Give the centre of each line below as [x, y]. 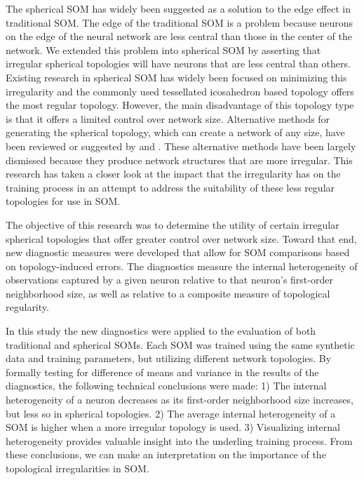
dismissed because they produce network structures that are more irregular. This [179, 160]
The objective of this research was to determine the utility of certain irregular [173, 224]
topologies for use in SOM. [63, 201]
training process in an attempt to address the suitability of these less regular [170, 187]
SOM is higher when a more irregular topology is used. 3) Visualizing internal [173, 427]
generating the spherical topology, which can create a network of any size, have [175, 132]
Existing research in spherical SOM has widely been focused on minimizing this [176, 77]
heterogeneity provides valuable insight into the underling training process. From [179, 440]
